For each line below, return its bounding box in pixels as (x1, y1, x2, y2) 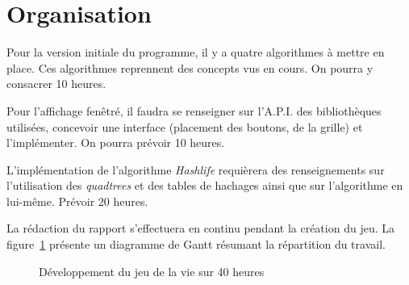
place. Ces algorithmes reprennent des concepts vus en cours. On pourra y (6, 59, 374, 76)
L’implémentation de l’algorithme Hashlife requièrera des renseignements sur (6, 161, 385, 178)
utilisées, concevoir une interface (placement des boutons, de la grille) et (6, 118, 363, 135)
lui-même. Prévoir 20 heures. (6, 192, 148, 209)
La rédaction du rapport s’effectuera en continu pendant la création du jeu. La (6, 220, 394, 237)
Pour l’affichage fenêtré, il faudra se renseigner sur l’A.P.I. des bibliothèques (6, 102, 382, 119)
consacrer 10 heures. (6, 75, 106, 92)
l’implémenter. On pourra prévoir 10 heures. (6, 134, 225, 151)
